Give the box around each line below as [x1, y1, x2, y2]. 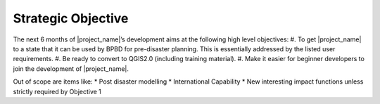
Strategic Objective [13, 11, 129, 26]
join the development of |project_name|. [13, 64, 129, 73]
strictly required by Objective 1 [13, 87, 102, 96]
